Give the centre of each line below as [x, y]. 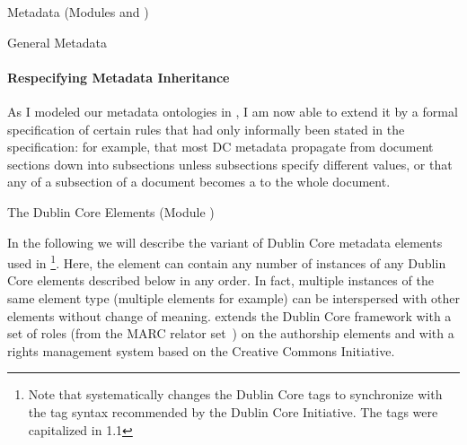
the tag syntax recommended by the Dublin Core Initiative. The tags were [233, 411]
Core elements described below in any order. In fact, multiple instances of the [220, 280]
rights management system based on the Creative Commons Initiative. [201, 350]
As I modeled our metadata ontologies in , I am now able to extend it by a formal [233, 111]
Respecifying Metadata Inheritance [119, 77]
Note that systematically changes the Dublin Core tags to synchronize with [235, 394]
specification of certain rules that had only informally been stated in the [206, 129]
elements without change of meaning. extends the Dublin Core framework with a [229, 315]
